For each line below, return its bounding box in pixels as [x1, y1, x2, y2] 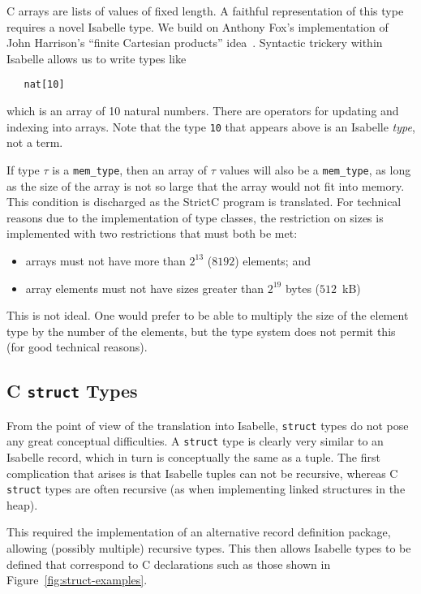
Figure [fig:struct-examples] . [6, 571, 148, 588]
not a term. [6, 134, 63, 151]
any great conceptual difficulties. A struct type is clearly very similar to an [6, 433, 384, 450]
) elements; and [234, 252, 311, 269]
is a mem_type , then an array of [52, 161, 208, 178]
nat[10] [24, 79, 65, 91]
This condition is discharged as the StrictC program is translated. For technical [6, 193, 402, 210]
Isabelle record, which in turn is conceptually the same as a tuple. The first [6, 448, 380, 465]
